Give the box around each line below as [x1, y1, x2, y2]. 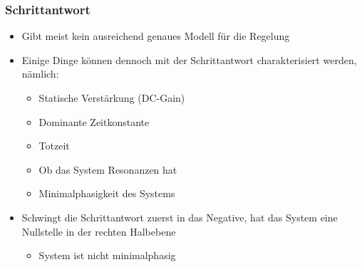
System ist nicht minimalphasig [38, 248, 176, 263]
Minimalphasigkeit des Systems [38, 186, 175, 201]
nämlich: [21, 66, 59, 81]
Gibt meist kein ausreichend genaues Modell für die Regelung [21, 28, 290, 43]
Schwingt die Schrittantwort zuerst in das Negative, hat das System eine [21, 209, 338, 224]
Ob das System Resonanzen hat [38, 162, 177, 177]
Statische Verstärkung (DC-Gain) [38, 90, 185, 105]
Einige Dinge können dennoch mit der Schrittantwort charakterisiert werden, [21, 52, 357, 67]
